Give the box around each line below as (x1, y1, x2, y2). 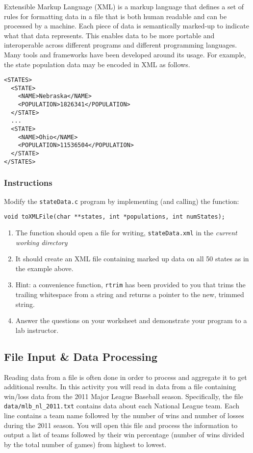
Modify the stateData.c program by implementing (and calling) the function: (4, 196, 239, 206)
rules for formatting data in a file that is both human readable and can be (4, 11, 227, 21)
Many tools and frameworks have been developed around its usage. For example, (4, 49, 246, 59)
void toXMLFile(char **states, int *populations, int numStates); (4, 213, 226, 221)
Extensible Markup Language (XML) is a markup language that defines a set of (4, 1, 244, 11)
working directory (15, 237, 68, 247)
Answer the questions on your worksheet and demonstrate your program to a (15, 315, 247, 326)
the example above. (15, 263, 74, 273)
